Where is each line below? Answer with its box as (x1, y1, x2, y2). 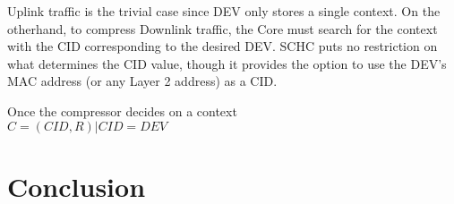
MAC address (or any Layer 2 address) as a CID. (7, 72, 278, 90)
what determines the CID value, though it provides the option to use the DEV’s (7, 54, 447, 72)
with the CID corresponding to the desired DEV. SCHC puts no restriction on (7, 37, 438, 55)
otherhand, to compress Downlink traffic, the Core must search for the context (7, 19, 438, 38)
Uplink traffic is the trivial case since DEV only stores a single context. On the (7, 2, 441, 20)
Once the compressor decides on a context (7, 101, 237, 120)
